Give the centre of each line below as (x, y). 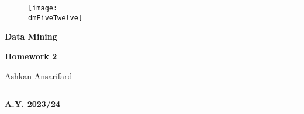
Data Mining (31, 36)
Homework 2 (31, 56)
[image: (43, 8)
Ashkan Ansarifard (39, 75)
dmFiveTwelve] (56, 18)
